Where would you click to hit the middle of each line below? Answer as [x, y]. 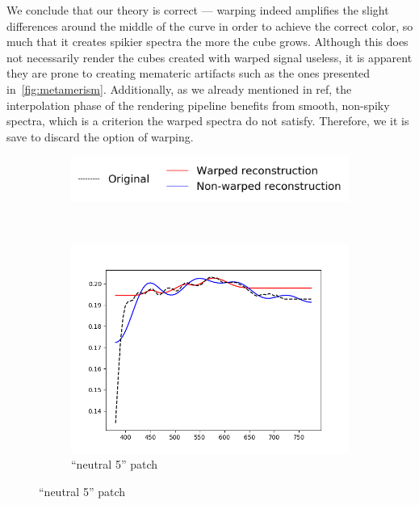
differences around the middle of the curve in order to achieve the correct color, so [210, 25]
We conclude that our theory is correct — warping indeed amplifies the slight [198, 10]
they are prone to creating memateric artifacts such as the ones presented [189, 73]
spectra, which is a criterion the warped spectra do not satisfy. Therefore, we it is [208, 121]
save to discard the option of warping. [100, 136]
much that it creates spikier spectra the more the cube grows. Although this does [207, 42]
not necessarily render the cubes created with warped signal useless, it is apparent [209, 57]
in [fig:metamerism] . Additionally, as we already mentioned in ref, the [179, 88]
